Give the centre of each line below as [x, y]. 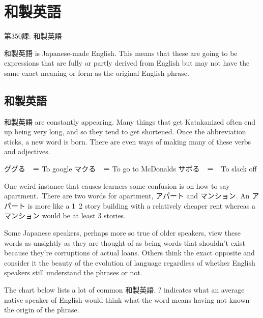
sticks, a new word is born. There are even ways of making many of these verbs [128, 141]
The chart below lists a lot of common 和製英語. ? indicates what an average [124, 290]
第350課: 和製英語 [33, 36]
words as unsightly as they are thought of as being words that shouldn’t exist [125, 242]
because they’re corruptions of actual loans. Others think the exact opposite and [129, 253]
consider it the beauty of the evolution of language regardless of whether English [130, 262]
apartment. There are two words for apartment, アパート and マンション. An [127, 196]
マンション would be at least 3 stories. [65, 215]
